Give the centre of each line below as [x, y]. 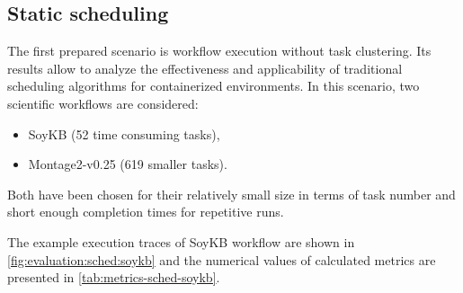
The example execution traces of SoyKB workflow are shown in [181, 241]
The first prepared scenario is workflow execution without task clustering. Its [219, 51]
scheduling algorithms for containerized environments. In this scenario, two [214, 86]
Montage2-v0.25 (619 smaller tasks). [128, 164]
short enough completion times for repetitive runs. [146, 212]
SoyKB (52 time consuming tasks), [124, 133]
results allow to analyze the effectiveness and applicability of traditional [205, 68]
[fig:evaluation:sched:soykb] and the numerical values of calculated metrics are [222, 259]
